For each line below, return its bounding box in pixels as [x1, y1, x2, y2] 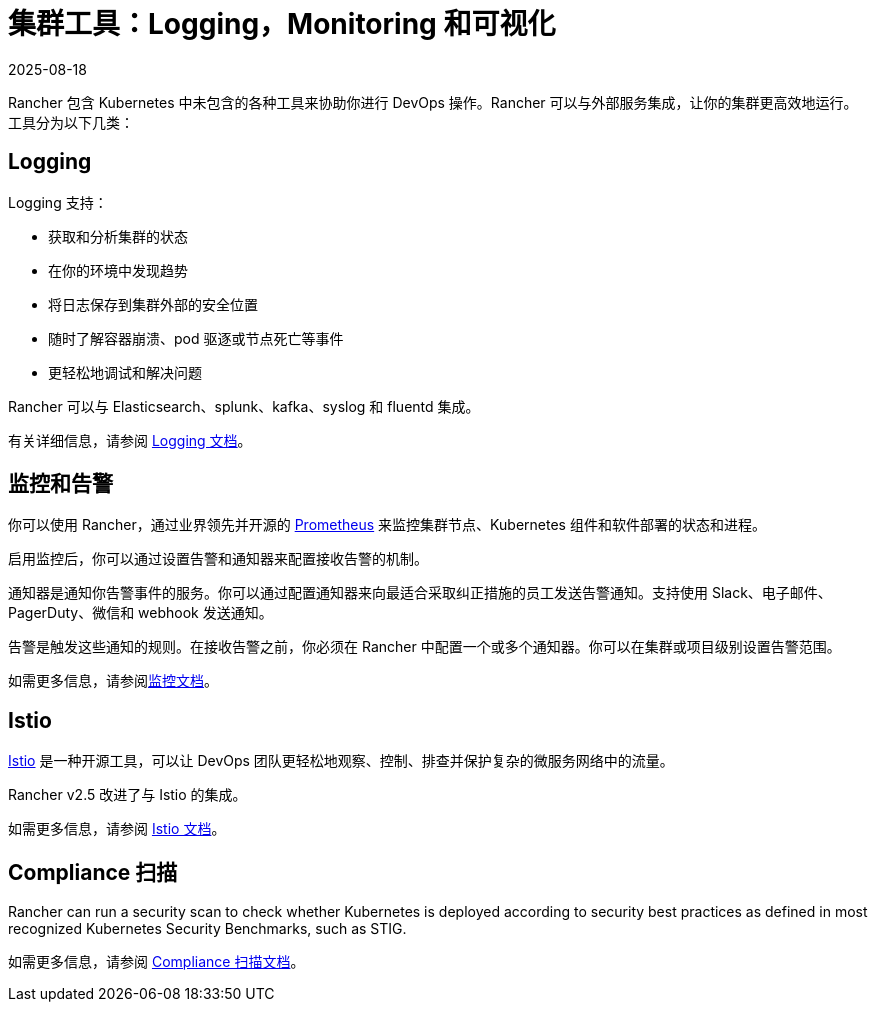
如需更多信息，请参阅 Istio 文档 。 [8, 820, 226, 838]
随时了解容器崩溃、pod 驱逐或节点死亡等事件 [48, 329, 344, 347]
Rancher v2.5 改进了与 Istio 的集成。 [8, 786, 247, 804]
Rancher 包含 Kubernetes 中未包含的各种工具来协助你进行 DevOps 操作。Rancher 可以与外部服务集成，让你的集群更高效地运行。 [8, 93, 858, 111]
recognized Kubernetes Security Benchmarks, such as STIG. [8, 920, 407, 938]
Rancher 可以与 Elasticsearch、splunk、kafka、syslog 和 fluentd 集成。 [8, 397, 480, 415]
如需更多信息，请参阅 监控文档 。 [8, 672, 218, 690]
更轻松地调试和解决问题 [48, 363, 202, 381]
